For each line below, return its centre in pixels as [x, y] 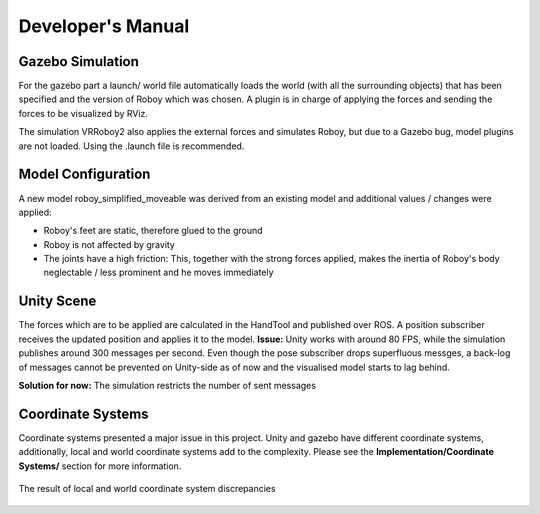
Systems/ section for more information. [100, 466]
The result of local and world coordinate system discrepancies [147, 489]
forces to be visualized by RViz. [83, 113]
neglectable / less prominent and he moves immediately [158, 272]
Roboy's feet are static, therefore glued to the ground [153, 231]
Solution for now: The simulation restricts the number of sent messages [167, 385]
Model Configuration [84, 174]
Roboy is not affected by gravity [109, 244]
